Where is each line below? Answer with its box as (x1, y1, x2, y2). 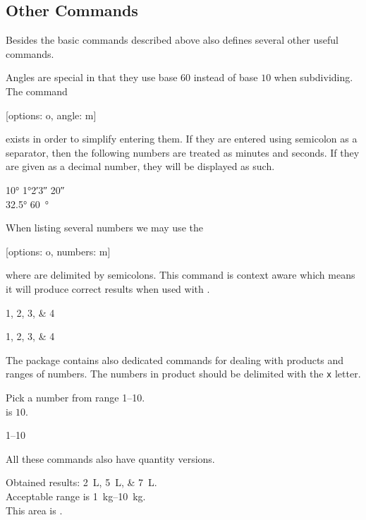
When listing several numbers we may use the (6, 220, 203, 235)
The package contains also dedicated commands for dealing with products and (6, 352, 344, 367)
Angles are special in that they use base (6, 70, 178, 85)
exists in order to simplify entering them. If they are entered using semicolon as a (6, 131, 358, 146)
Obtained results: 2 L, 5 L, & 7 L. (6, 475, 157, 490)
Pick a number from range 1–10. (6, 389, 145, 404)
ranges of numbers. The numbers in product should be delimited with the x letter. (6, 366, 361, 381)
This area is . (6, 502, 63, 517)
